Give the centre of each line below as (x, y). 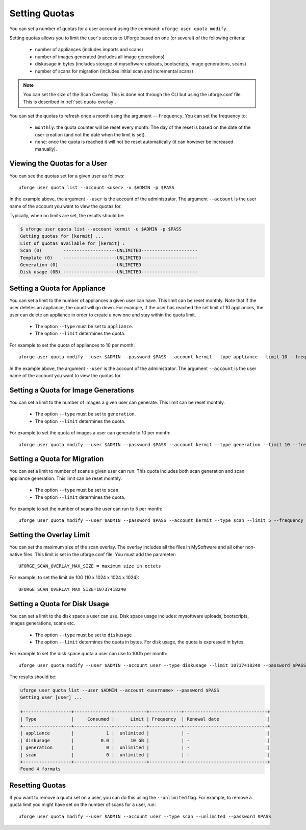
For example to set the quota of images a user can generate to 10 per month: (90, 433)
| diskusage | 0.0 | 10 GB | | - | (145, 740)
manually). (46, 149)
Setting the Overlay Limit (50, 535)
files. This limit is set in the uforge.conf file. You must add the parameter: (100, 554)
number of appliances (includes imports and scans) (89, 50)
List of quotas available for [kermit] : (73, 243)
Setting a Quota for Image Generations (72, 390)
